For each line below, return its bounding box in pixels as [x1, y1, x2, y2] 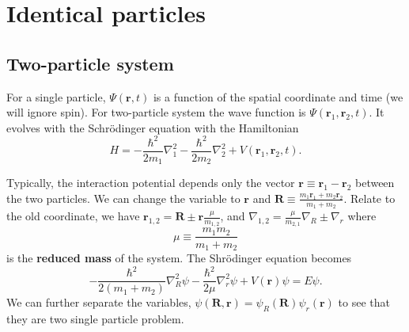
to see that [338, 294, 390, 311]
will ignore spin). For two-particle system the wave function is [6, 104, 306, 120]
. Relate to [343, 189, 396, 206]
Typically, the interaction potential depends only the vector [6, 174, 295, 191]
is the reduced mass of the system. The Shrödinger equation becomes [6, 249, 352, 265]
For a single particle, [6, 88, 106, 105]
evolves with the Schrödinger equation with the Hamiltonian [6, 119, 299, 135]
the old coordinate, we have [6, 208, 140, 224]
